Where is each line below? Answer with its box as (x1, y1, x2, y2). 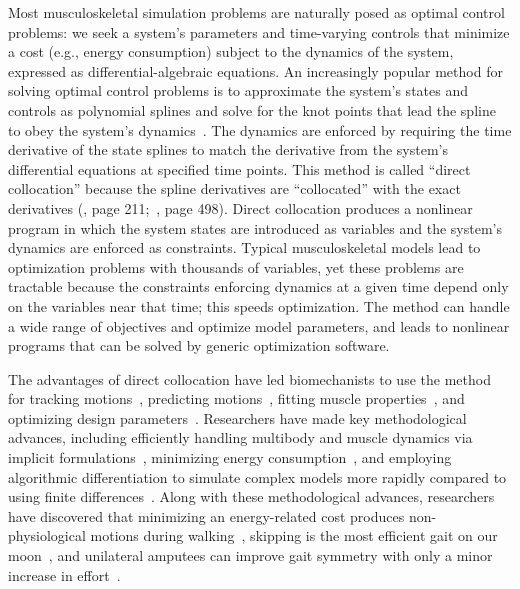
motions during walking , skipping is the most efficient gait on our (90, 525, 498, 546)
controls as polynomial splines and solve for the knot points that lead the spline (8, 99, 496, 120)
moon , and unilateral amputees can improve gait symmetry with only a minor (8, 545, 493, 566)
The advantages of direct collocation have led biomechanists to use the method (8, 368, 491, 389)
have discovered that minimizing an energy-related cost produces (8, 505, 405, 526)
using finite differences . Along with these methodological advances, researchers (8, 486, 495, 507)
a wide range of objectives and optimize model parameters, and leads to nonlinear (8, 315, 510, 336)
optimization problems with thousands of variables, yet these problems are (8, 256, 464, 277)
